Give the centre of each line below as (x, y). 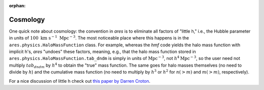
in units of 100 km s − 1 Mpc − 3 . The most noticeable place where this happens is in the (99, 38)
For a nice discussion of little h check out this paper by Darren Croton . (80, 81)
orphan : (17, 6)
